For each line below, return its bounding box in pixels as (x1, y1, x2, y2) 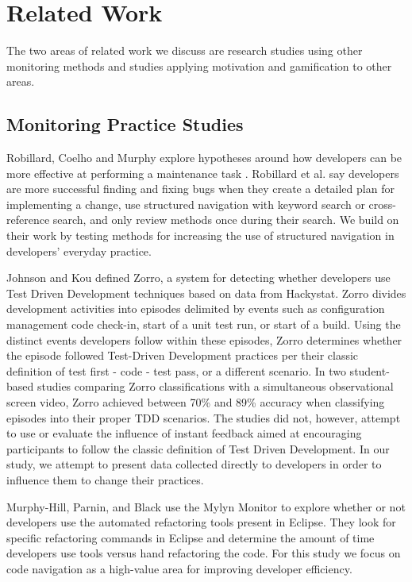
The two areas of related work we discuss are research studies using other (6, 42, 363, 59)
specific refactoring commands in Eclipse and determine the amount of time (6, 529, 375, 545)
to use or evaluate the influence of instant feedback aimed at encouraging (6, 425, 362, 441)
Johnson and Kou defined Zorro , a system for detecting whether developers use (6, 269, 391, 286)
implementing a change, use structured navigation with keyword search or (6, 195, 365, 212)
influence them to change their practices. (6, 471, 204, 488)
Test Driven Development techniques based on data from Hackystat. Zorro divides (6, 284, 406, 301)
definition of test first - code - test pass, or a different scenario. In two (6, 362, 346, 379)
